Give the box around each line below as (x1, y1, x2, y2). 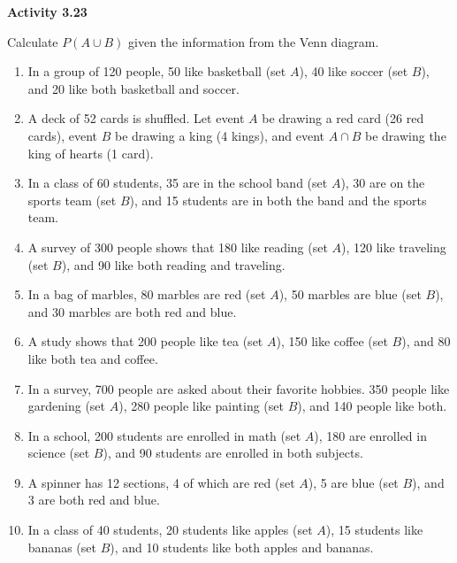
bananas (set (27, 537, 96, 556)
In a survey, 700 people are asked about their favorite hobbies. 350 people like (27, 379, 450, 397)
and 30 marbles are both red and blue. (27, 302, 237, 320)
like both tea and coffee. (27, 349, 158, 367)
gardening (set (27, 397, 106, 415)
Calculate (7, 32, 58, 50)
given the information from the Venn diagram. (128, 32, 379, 50)
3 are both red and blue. (27, 490, 160, 509)
